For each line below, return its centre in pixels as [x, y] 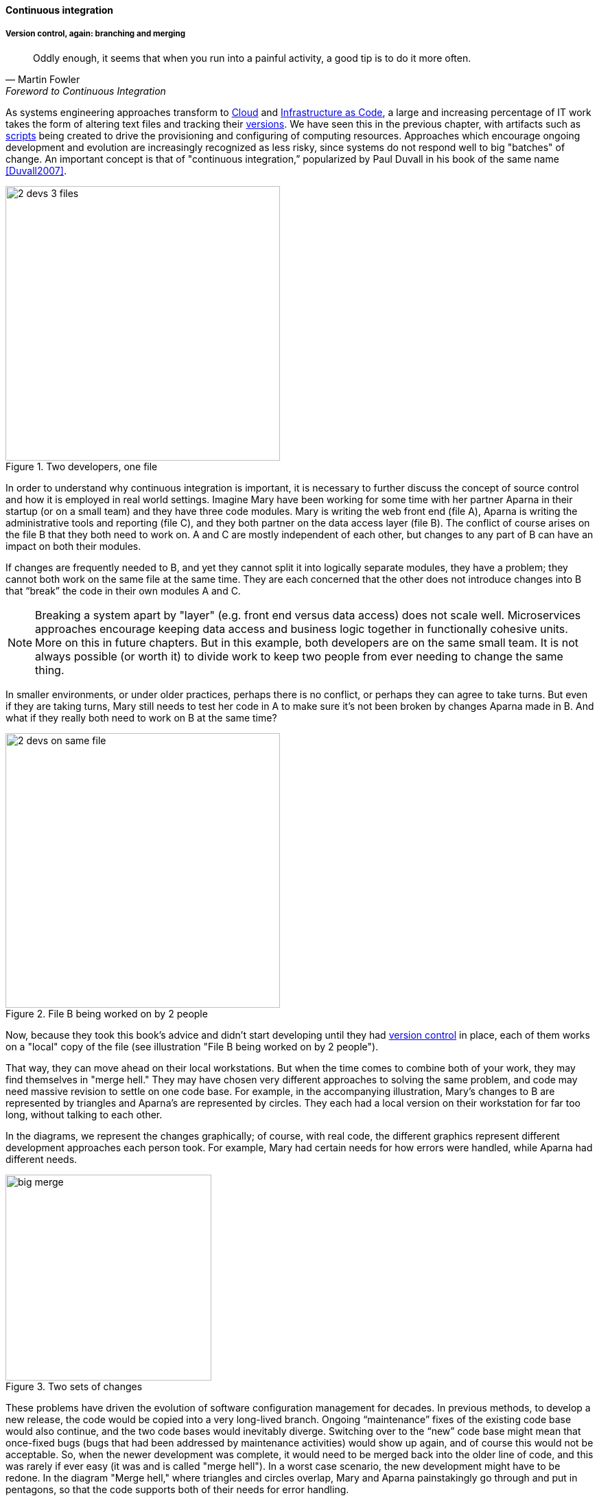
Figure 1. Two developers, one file [82, 466]
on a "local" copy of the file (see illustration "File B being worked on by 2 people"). [192, 1046]
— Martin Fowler [43, 79]
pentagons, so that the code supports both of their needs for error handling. [177, 1489]
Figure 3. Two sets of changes [74, 1386]
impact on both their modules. [73, 546]
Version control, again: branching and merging [95, 34]
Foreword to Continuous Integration [86, 91]
